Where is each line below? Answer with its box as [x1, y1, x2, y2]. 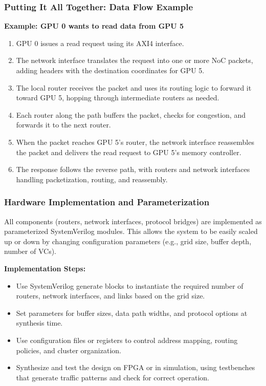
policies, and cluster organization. [16, 345, 121, 355]
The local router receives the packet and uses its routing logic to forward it [16, 82, 252, 93]
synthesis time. [16, 317, 63, 328]
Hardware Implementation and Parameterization [4, 196, 210, 208]
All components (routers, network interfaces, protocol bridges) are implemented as [4, 216, 262, 226]
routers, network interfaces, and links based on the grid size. [16, 290, 205, 301]
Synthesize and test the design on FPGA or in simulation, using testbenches [16, 362, 255, 373]
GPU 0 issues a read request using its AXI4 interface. [16, 37, 184, 48]
